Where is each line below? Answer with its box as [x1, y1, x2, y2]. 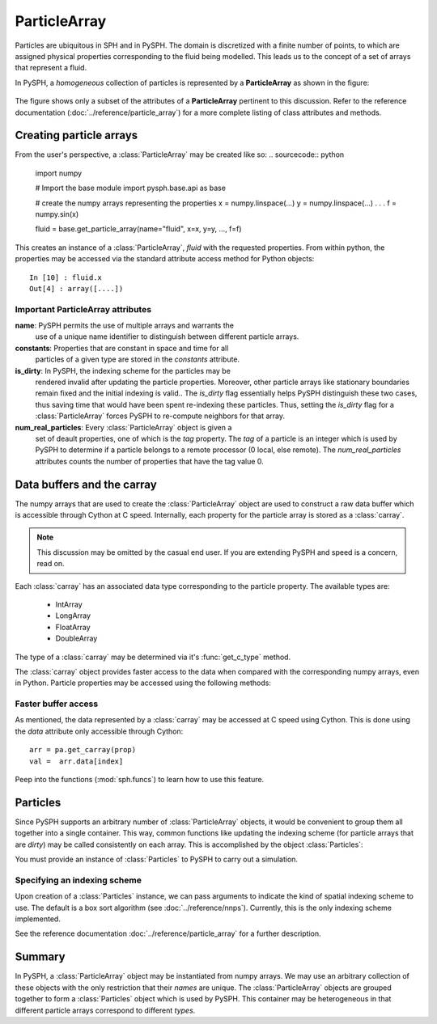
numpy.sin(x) [35, 209, 79, 218]
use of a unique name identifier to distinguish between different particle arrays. [35, 332, 299, 341]
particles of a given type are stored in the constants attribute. [35, 354, 240, 364]
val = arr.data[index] [29, 756, 124, 766]
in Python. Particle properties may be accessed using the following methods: [15, 678, 271, 688]
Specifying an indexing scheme [15, 874, 142, 886]
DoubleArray [55, 633, 98, 643]
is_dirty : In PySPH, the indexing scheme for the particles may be [15, 366, 231, 375]
